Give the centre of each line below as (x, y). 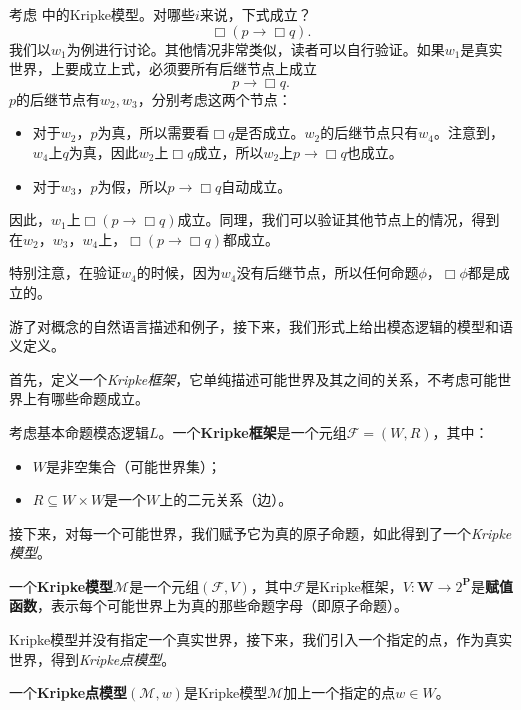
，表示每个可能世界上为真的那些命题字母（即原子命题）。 (222, 605)
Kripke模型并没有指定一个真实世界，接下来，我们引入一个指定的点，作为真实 (261, 639)
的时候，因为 (178, 272)
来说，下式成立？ (255, 14)
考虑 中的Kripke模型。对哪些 (102, 14)
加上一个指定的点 (339, 692)
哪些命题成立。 (99, 398)
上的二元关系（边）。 (226, 499)
